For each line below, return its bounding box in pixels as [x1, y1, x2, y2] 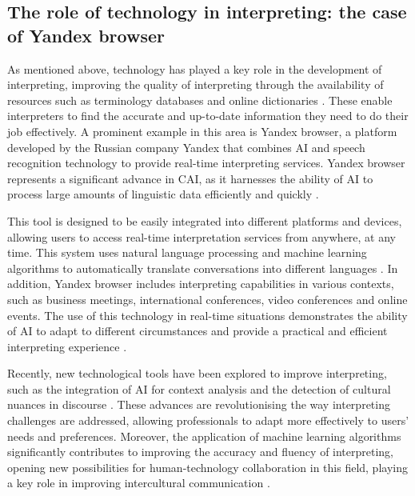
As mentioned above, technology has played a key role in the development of [7, 60, 382, 77]
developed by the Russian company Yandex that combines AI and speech [7, 138, 365, 155]
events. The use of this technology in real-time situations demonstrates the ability [7, 306, 408, 323]
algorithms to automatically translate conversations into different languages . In [7, 259, 398, 276]
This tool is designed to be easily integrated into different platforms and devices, [7, 212, 402, 229]
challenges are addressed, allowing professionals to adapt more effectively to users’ [7, 412, 409, 429]
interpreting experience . [7, 338, 127, 354]
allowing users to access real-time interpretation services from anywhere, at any [7, 228, 397, 245]
